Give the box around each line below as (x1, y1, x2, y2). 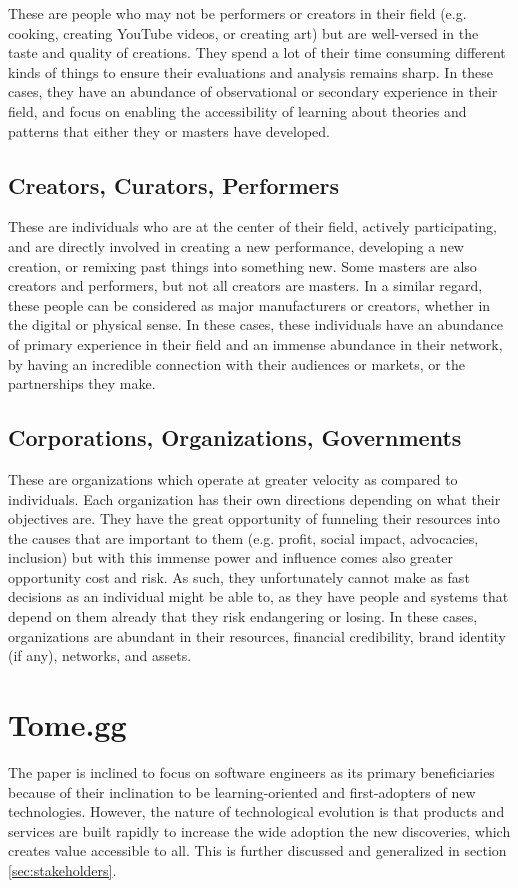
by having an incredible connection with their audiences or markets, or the (8, 353, 465, 374)
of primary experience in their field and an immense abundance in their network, (8, 333, 503, 354)
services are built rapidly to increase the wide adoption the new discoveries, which (8, 820, 511, 841)
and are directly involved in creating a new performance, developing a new (8, 235, 464, 256)
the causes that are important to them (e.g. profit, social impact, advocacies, (8, 527, 479, 548)
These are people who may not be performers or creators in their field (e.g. (8, 3, 467, 23)
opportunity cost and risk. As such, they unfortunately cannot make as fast (8, 566, 470, 587)
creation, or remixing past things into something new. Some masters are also (8, 255, 477, 276)
